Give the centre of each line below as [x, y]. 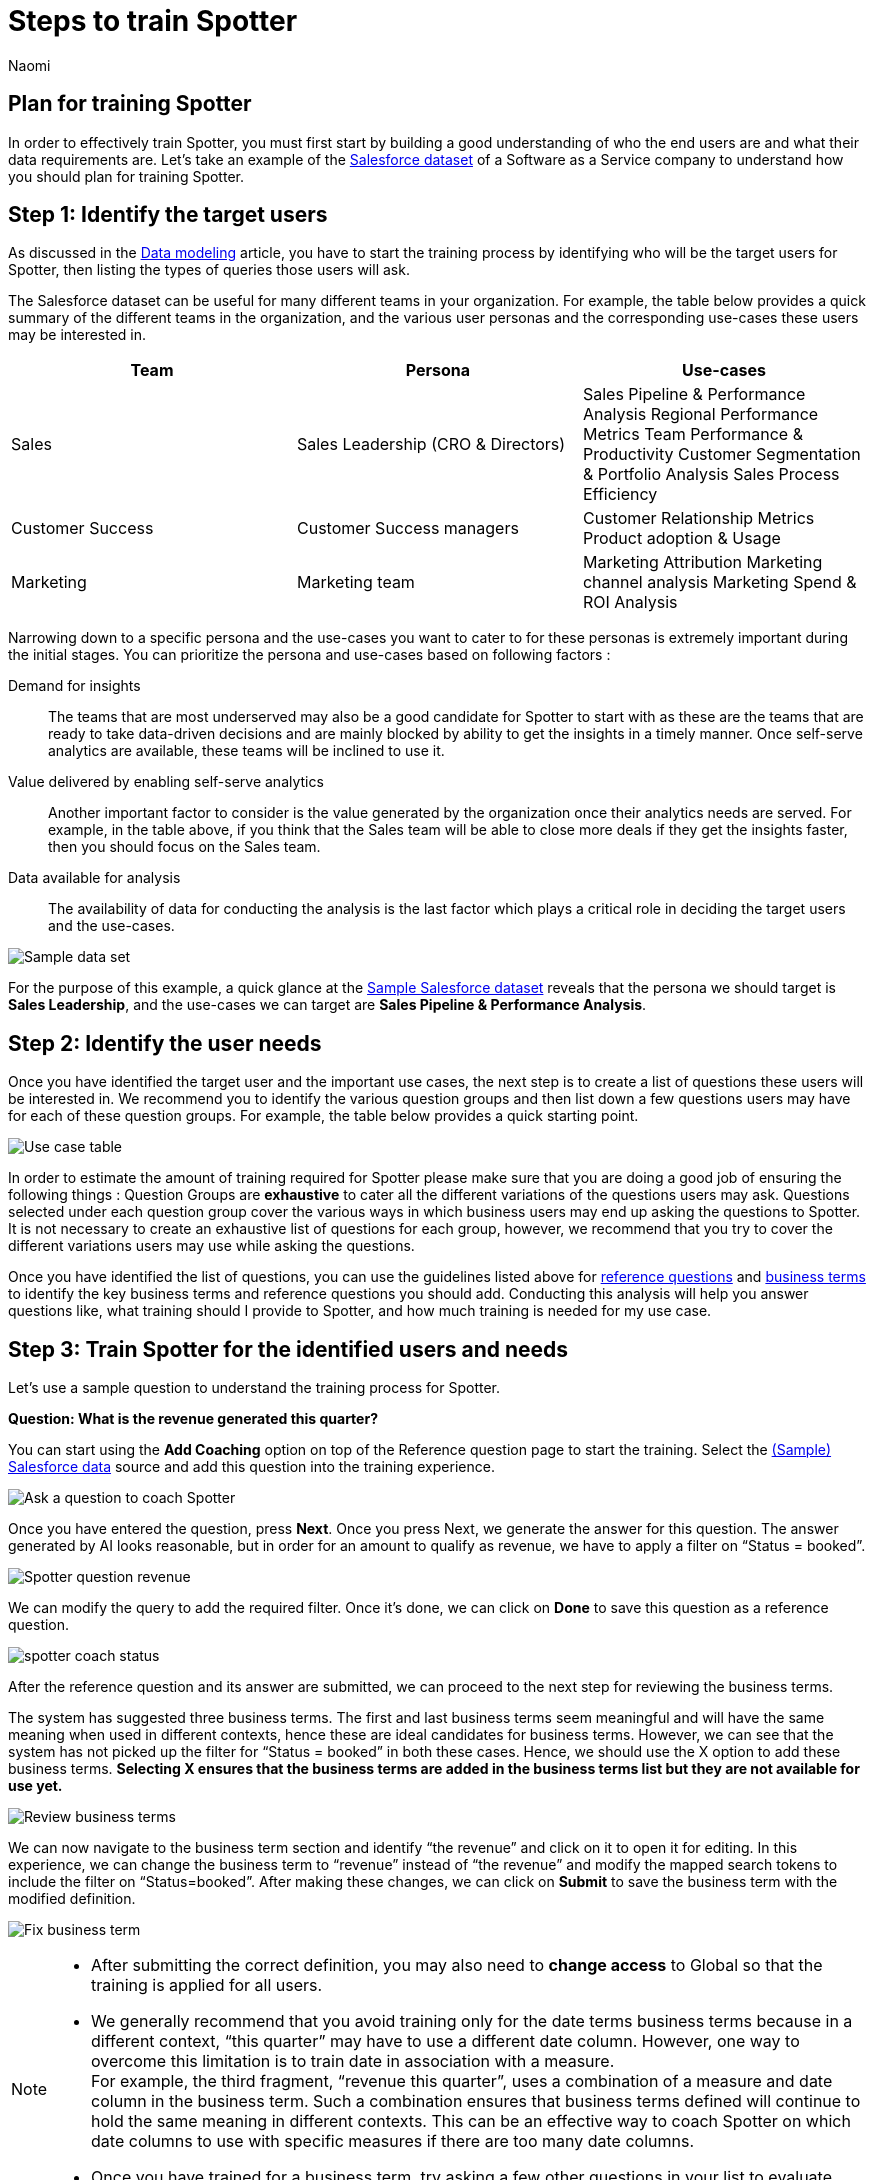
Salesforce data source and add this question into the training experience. [251, 1467]
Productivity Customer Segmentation [721, 454]
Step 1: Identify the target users [168, 215]
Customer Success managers [407, 528]
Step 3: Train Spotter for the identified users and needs [288, 1349]
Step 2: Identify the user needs [165, 1043]
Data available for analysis [94, 878]
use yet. [35, 1786]
